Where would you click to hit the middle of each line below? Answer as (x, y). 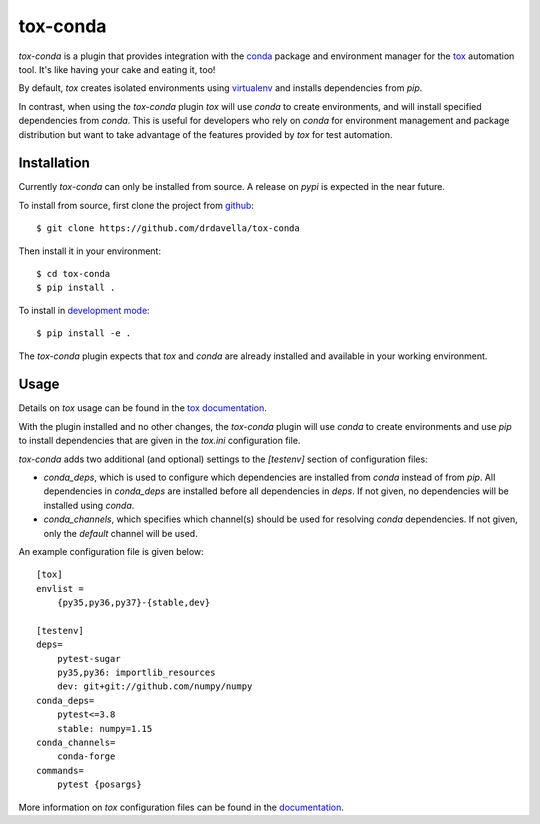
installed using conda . (89, 505)
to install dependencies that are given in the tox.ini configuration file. (159, 441)
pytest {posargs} (99, 784)
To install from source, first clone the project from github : (136, 205)
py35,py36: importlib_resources (136, 673)
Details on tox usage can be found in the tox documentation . (142, 408)
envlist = (60, 588)
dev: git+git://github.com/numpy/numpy (154, 686)
